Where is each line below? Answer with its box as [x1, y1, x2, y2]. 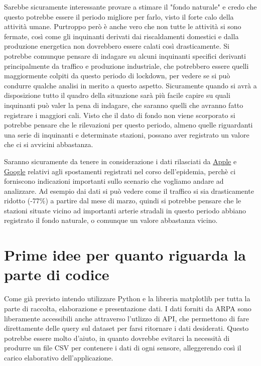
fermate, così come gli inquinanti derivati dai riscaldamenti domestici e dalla [4, 31, 239, 41]
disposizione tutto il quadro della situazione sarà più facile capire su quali [4, 90, 230, 100]
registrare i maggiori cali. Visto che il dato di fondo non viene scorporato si [4, 109, 235, 120]
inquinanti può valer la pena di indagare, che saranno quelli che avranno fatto [4, 99, 243, 110]
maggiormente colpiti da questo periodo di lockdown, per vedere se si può [4, 70, 230, 81]
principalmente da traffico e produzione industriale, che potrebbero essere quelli [4, 60, 249, 71]
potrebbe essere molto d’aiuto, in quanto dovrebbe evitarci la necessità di [4, 332, 230, 343]
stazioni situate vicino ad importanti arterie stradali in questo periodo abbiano [4, 205, 246, 215]
